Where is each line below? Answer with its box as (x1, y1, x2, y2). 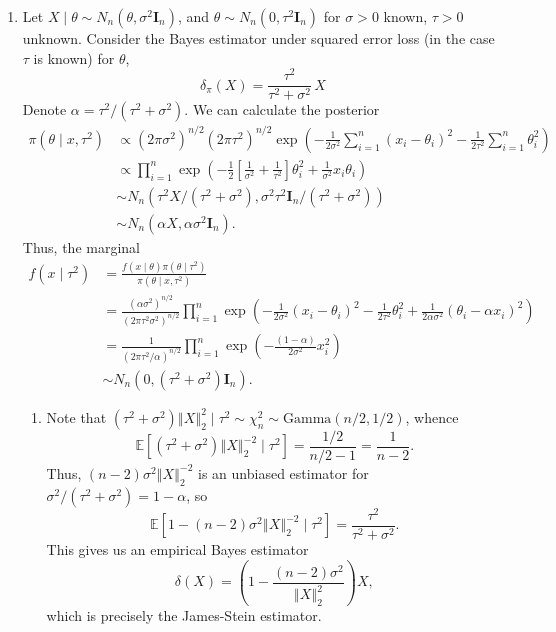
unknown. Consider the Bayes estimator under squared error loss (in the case (22, 28, 495, 48)
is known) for (33, 47, 115, 68)
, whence (405, 406, 459, 427)
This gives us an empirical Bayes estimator (46, 538, 309, 559)
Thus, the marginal (22, 236, 140, 257)
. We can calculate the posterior (184, 99, 380, 120)
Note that (46, 406, 107, 427)
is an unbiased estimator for (198, 462, 369, 483)
